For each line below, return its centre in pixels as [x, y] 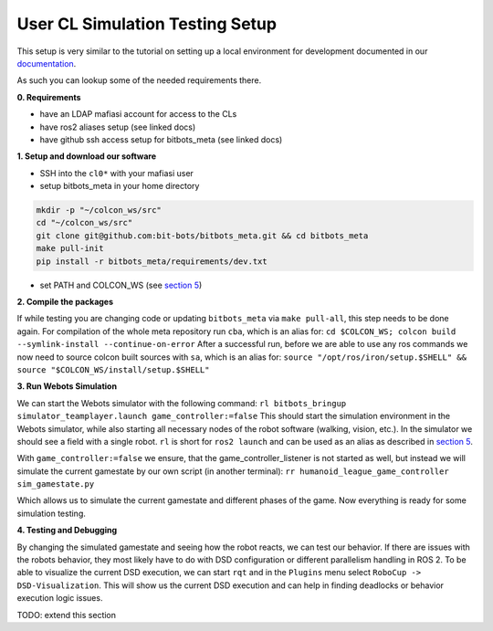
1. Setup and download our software [87, 156]
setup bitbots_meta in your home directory [120, 186]
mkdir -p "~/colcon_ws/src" [99, 210]
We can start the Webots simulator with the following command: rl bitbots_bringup [182, 403]
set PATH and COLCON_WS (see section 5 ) [121, 285]
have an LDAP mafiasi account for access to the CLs [138, 114]
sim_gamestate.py [56, 484]
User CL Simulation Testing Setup [147, 24]
